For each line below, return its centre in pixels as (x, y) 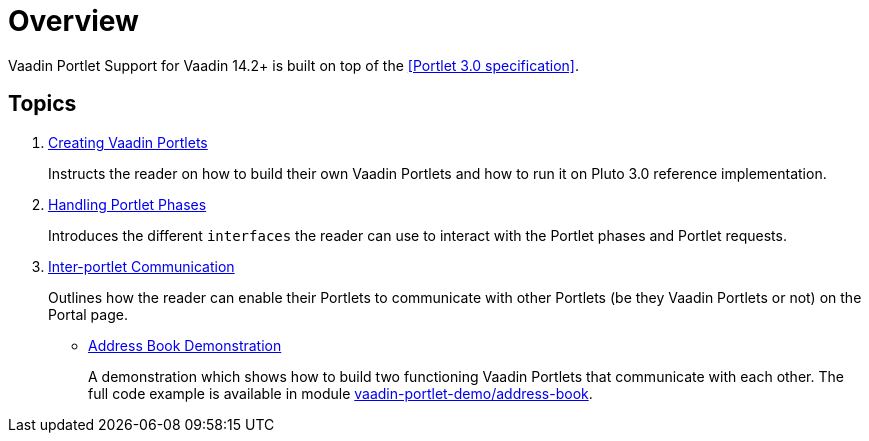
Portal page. (88, 314)
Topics (42, 104)
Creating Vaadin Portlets (128, 142)
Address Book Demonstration (185, 345)
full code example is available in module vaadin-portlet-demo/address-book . (340, 393)
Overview (73, 21)
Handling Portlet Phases (127, 204)
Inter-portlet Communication (141, 266)
